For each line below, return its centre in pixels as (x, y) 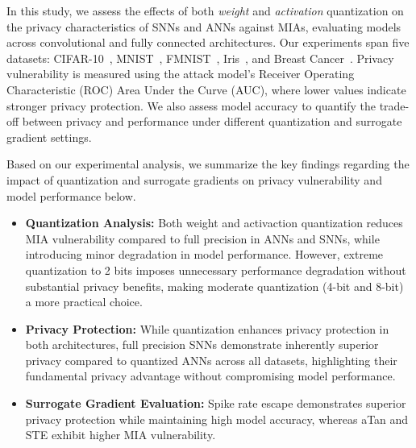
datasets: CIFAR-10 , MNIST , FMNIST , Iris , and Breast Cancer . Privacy (200, 58)
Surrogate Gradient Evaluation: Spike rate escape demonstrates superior (216, 403)
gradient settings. (49, 137)
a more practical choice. (84, 302)
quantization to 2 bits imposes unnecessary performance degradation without (216, 270)
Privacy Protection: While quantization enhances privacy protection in (207, 328)
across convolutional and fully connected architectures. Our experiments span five (208, 42)
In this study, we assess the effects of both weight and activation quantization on (205, 10)
